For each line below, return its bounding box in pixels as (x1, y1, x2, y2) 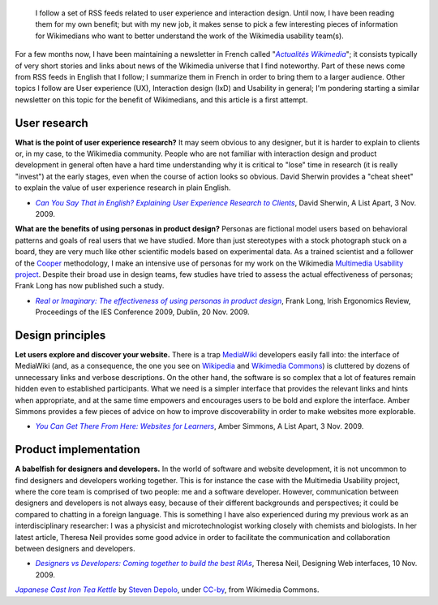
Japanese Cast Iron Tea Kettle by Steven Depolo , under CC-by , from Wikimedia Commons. (15, 585, 320, 594)
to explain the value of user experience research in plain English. (15, 183, 231, 192)
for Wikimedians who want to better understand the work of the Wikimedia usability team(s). (35, 31, 344, 41)
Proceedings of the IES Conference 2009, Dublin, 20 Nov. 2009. (35, 307, 251, 317)
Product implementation (15, 443, 141, 456)
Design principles (15, 328, 106, 342)
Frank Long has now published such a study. (15, 281, 165, 291)
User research (15, 116, 88, 130)
